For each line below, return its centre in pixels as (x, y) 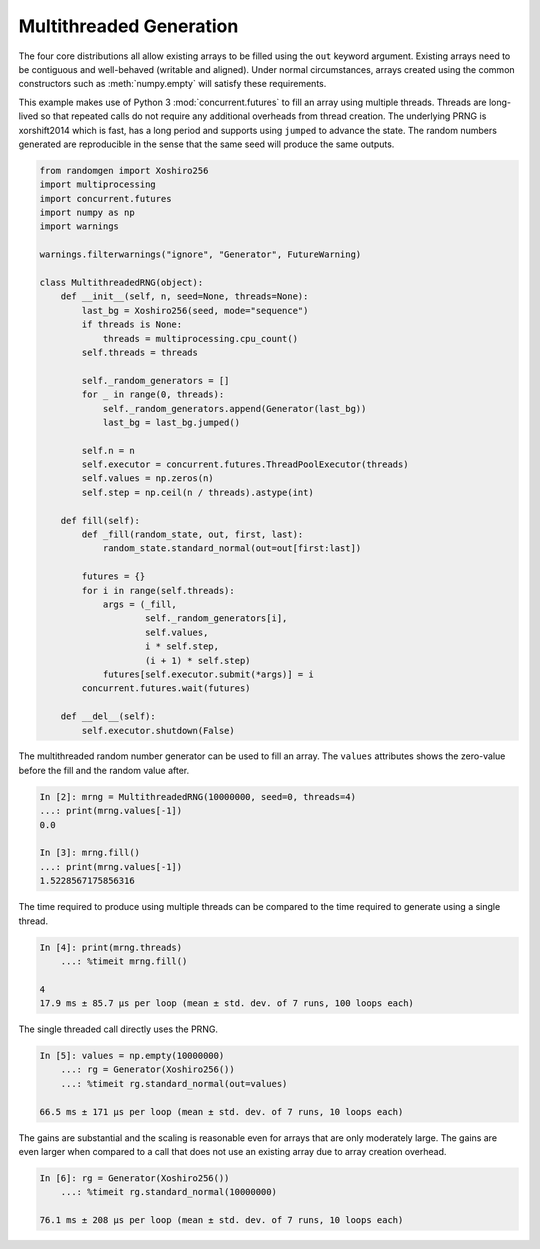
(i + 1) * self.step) (198, 660)
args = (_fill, (139, 604)
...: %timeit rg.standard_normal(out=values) (174, 1083)
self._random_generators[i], (216, 618)
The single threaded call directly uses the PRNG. (118, 1029)
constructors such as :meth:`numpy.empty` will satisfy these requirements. (172, 84)
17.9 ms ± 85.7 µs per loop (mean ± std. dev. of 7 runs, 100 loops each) (227, 1003)
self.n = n (108, 450)
